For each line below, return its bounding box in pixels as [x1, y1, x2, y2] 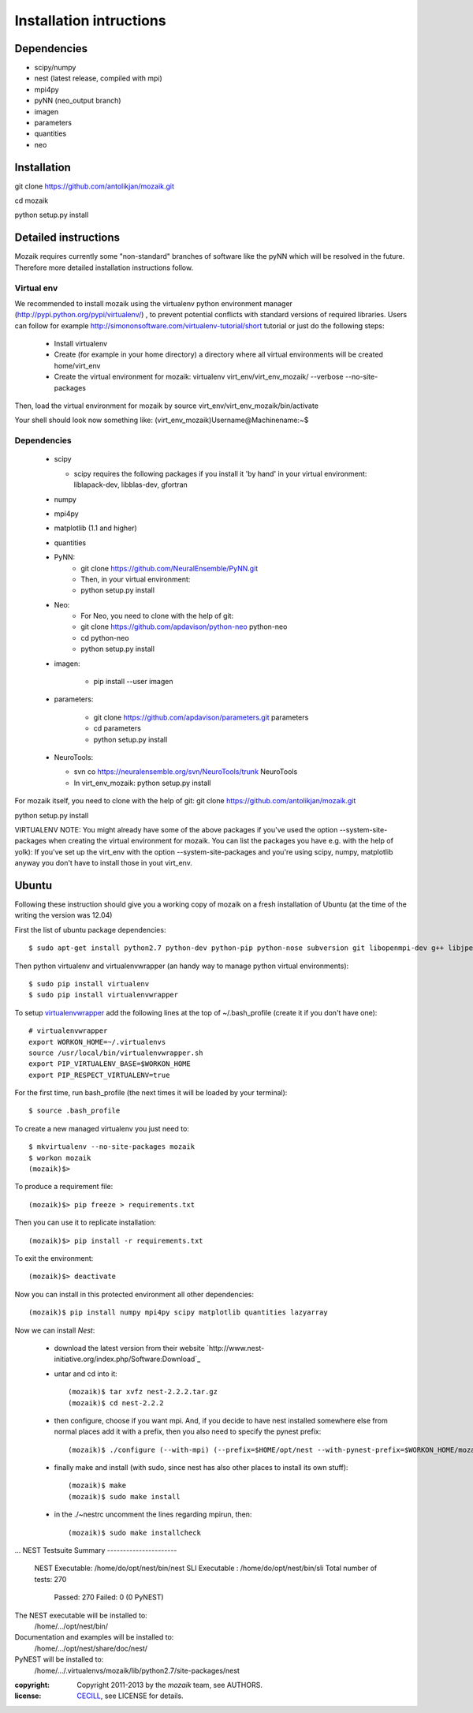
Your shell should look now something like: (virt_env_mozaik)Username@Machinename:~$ [14, 415, 309, 425]
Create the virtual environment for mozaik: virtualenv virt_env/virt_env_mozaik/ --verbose [54, 372, 344, 382]
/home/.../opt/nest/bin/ [34, 1621, 109, 1631]
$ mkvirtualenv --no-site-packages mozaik [28, 1143, 196, 1151]
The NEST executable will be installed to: [14, 1610, 147, 1620]
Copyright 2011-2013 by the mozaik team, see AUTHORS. [76, 1680, 263, 1689]
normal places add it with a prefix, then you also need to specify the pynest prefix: [54, 1427, 322, 1436]
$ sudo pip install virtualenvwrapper [28, 990, 179, 1000]
